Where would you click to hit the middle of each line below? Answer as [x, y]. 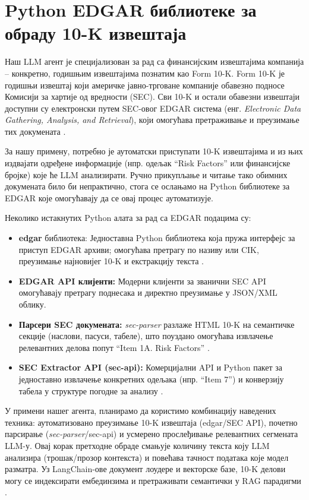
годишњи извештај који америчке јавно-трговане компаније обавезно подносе [145, 85]
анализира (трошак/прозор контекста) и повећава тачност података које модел [147, 457]
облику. [32, 304]
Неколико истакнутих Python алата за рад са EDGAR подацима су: [128, 218]
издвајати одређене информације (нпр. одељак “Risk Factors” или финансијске [148, 163]
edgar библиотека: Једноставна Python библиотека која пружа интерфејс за [157, 238]
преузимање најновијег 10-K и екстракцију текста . [111, 261]
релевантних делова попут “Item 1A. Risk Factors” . [114, 347]
